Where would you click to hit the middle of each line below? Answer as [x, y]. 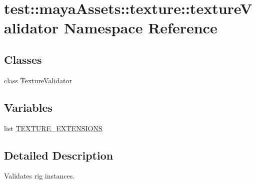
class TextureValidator [38, 80]
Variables [28, 107]
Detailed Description [59, 155]
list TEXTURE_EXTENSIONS [53, 128]
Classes [23, 59]
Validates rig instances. [39, 176]
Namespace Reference [140, 28]
